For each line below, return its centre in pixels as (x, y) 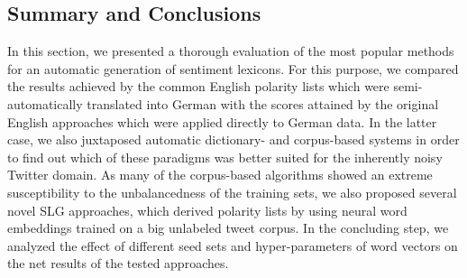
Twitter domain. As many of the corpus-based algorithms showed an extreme (220, 175)
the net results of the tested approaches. (118, 263)
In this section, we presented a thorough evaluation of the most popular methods (231, 51)
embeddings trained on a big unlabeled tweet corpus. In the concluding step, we (228, 228)
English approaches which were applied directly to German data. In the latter (222, 121)
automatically (45, 103)
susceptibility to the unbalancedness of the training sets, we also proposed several (232, 192)
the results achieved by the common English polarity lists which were (198, 86)
